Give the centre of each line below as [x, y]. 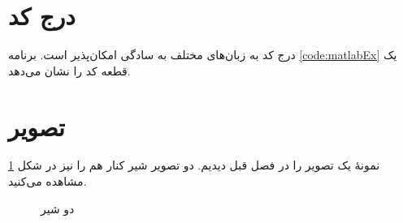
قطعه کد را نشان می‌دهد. [69, 70]
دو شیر [58, 208]
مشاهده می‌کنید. [48, 181]
